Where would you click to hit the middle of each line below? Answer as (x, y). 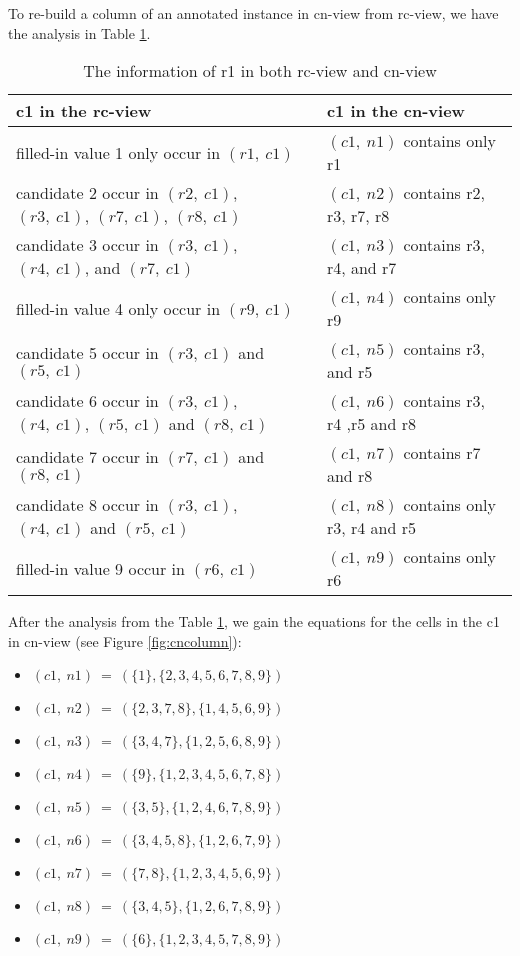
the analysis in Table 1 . (79, 32)
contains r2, (444, 193)
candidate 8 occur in (87, 505)
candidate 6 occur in (87, 401)
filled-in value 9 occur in (100, 568)
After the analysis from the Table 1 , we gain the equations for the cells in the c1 (254, 621)
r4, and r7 (361, 268)
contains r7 (442, 453)
